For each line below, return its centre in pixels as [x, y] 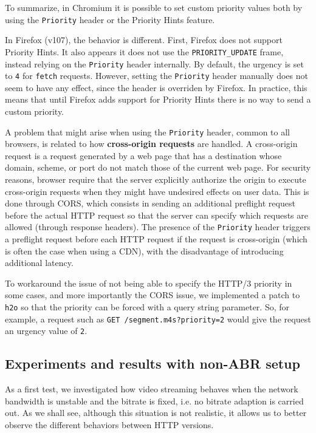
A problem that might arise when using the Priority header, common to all [147, 131]
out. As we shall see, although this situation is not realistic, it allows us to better [156, 413]
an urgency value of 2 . [46, 331]
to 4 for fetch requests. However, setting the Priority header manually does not [156, 76]
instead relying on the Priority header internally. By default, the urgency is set [154, 63]
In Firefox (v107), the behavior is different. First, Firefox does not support [144, 40]
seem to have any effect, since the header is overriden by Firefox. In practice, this [156, 87]
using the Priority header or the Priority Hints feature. [110, 19]
